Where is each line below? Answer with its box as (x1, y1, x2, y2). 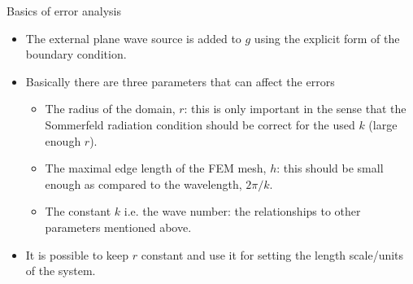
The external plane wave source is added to (25, 29, 241, 46)
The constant (45, 203, 111, 220)
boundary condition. (25, 46, 127, 63)
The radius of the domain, (45, 100, 176, 117)
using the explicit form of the (254, 29, 400, 46)
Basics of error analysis (7, 2, 121, 19)
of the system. (25, 262, 96, 279)
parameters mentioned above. (45, 218, 192, 235)
